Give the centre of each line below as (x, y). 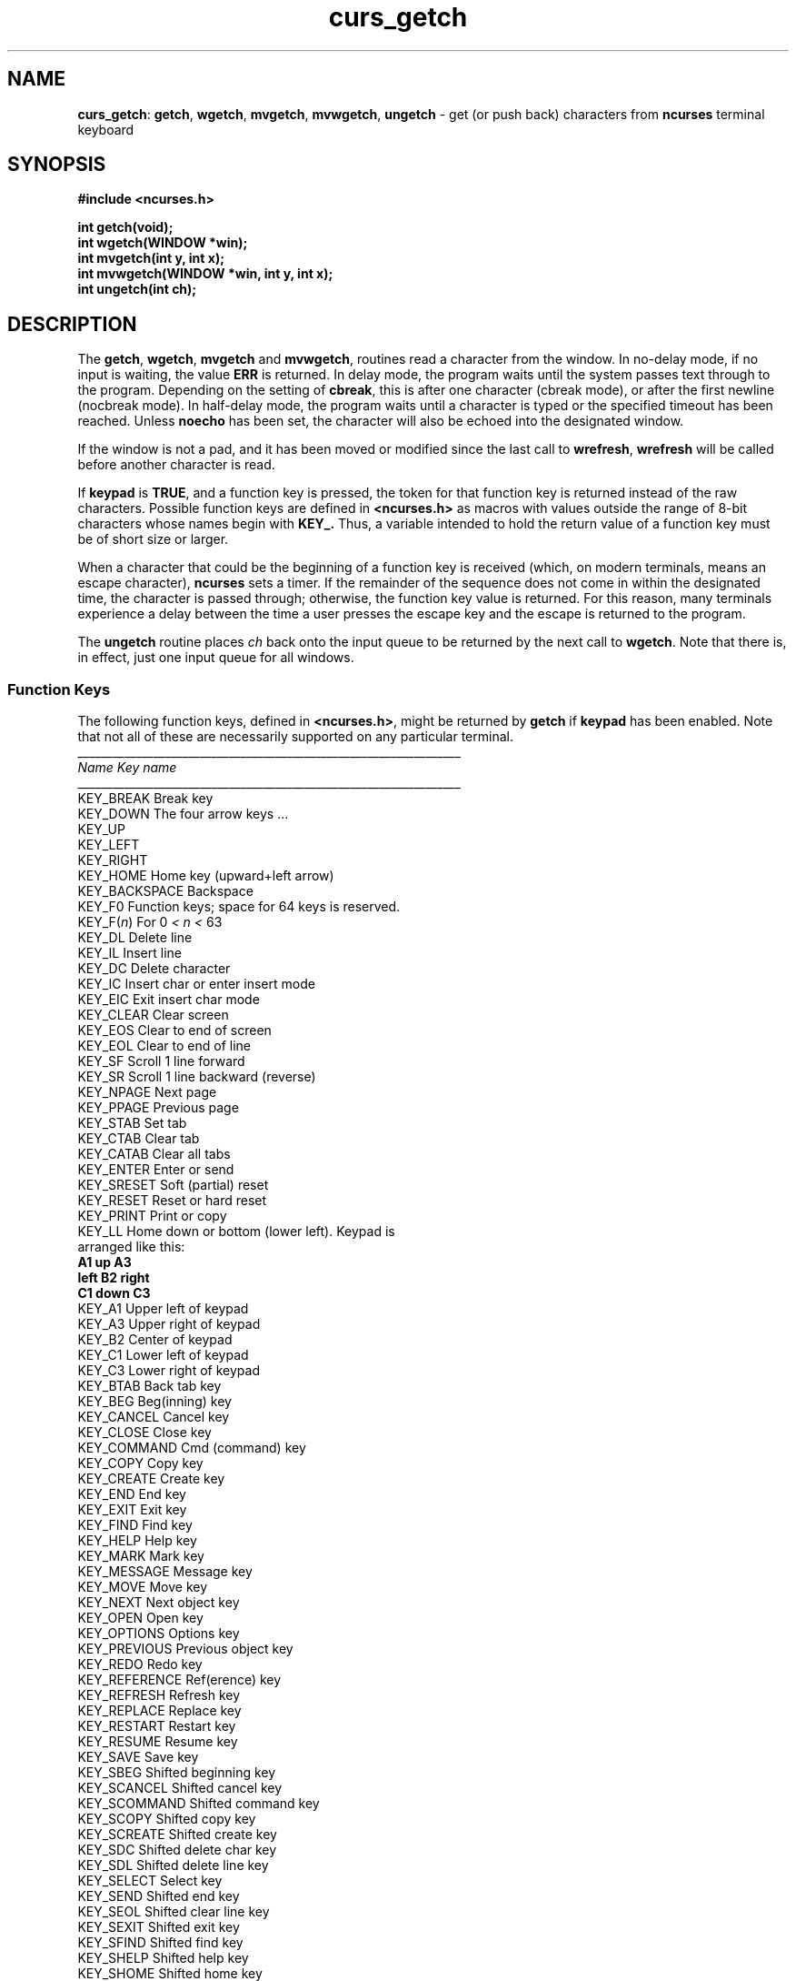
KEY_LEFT (109, 845)
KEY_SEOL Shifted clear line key (174, 1912)
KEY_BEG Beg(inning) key (154, 1402)
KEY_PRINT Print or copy (152, 1216)
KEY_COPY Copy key (140, 1463)
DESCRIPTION (72, 324)
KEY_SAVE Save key (138, 1757)
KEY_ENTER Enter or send (156, 1170)
